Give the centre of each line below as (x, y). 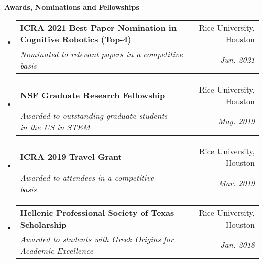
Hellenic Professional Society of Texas (97, 212)
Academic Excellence (57, 250)
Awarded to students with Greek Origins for (97, 239)
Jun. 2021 (237, 60)
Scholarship (43, 224)
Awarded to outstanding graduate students (94, 115)
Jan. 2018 (237, 245)
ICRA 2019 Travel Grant (71, 157)
